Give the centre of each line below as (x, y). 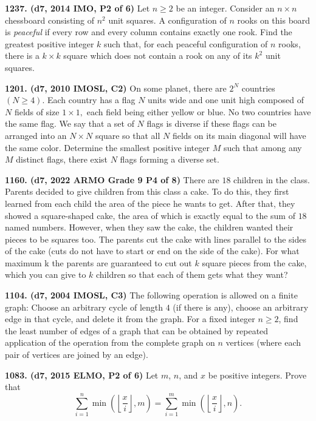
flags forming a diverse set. (170, 159)
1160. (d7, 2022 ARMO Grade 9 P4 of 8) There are (112, 179)
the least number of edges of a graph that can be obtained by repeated (137, 330)
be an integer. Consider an (225, 8)
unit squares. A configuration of (167, 20)
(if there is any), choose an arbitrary (241, 307)
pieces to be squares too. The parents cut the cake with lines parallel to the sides (156, 239)
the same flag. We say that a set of (70, 123)
